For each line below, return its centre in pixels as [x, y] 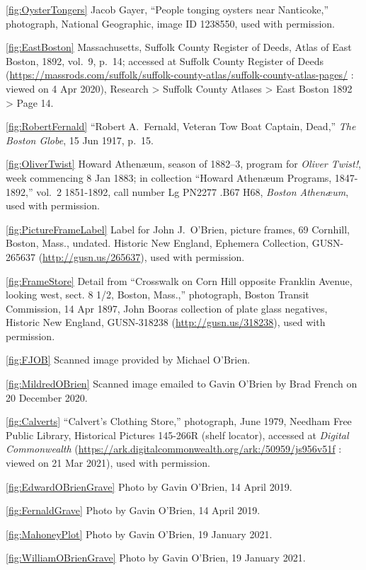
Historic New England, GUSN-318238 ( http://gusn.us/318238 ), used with [166, 322]
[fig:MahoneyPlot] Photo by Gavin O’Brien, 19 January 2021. [139, 534]
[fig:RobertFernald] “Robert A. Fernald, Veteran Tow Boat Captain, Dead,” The [181, 126]
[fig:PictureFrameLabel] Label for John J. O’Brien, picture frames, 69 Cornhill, [178, 229]
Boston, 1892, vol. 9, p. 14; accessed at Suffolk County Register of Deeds [165, 60]
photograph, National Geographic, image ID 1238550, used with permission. [171, 23]
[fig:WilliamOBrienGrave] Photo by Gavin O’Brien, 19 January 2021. [156, 558]
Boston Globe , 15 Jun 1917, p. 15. [80, 140]
